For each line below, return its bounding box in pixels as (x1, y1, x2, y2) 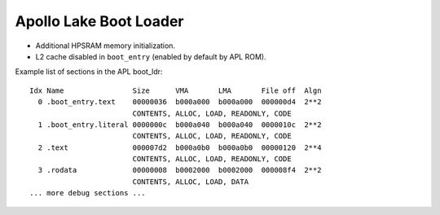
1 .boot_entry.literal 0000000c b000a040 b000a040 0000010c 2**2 (37, 120, 322, 129)
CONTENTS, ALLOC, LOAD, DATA (132, 177, 249, 186)
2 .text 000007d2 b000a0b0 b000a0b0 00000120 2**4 (37, 143, 322, 152)
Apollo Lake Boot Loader (15, 12, 184, 30)
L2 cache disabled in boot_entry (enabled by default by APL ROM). (35, 51, 266, 61)
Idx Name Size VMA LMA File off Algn (29, 86, 322, 95)
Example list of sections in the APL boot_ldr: (15, 67, 163, 77)
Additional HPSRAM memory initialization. (35, 41, 175, 50)
